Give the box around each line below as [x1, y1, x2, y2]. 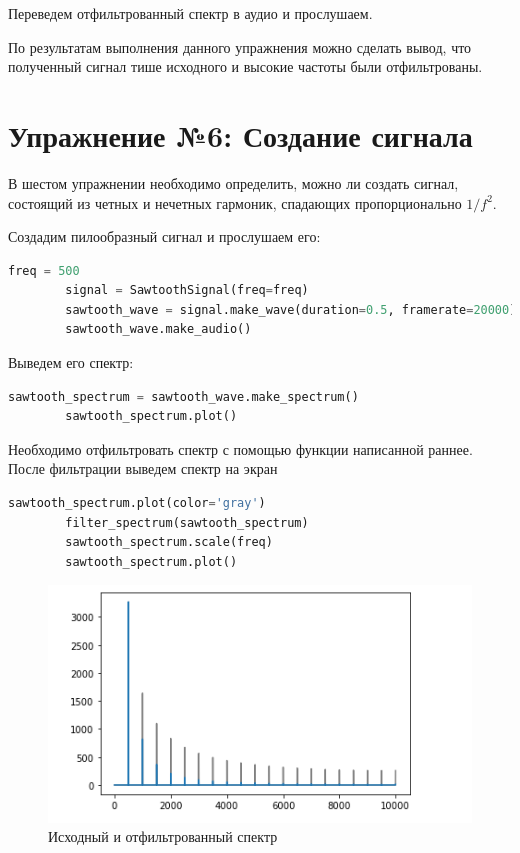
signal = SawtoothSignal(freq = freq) [65, 283, 309, 298]
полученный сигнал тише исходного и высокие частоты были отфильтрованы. [8, 56, 483, 77]
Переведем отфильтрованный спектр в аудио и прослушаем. [8, 3, 373, 23]
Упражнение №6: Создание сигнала [8, 114, 473, 155]
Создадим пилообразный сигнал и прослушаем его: [8, 226, 321, 247]
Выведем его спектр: [8, 352, 134, 373]
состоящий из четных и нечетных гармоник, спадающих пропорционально [8, 192, 462, 213]
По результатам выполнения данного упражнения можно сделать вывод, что [8, 36, 472, 57]
